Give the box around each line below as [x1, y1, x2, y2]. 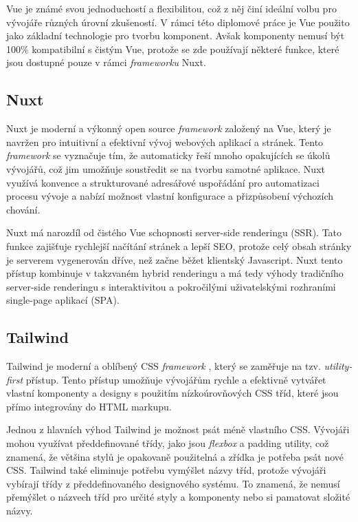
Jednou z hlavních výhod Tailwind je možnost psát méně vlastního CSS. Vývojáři [6, 422, 350, 437]
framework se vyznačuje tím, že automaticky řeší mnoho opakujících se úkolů [6, 148, 331, 163]
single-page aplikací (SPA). [6, 293, 120, 307]
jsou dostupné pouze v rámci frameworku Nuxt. [6, 55, 206, 70]
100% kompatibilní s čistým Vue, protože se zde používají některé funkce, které [6, 41, 339, 56]
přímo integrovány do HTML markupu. [6, 399, 172, 413]
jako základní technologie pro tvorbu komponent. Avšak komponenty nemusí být [6, 28, 345, 43]
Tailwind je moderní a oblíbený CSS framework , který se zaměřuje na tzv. [6, 359, 321, 373]
